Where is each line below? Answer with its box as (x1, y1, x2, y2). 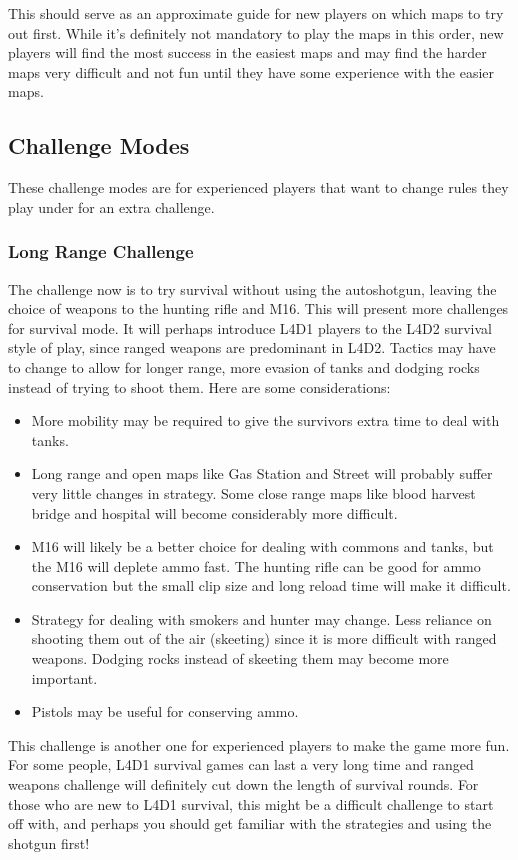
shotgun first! (8, 832, 90, 853)
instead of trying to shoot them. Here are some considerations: (8, 376, 391, 397)
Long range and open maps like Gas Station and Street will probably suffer (31, 463, 493, 484)
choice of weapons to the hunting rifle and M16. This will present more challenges (8, 298, 509, 319)
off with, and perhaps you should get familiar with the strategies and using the (8, 813, 492, 834)
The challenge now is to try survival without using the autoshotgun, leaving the (8, 278, 497, 299)
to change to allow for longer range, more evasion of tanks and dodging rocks (8, 356, 480, 377)
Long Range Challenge (8, 239, 194, 264)
